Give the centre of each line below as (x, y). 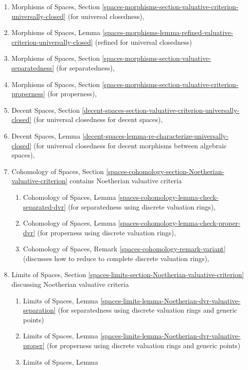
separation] (39, 310)
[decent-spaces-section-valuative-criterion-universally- (161, 110)
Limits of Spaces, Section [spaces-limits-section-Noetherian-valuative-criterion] (128, 274)
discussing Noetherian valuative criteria (70, 284)
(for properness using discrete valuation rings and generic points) (144, 345)
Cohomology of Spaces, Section (58, 171)
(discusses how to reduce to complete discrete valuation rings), (116, 258)
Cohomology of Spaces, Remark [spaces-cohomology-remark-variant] (124, 249)
